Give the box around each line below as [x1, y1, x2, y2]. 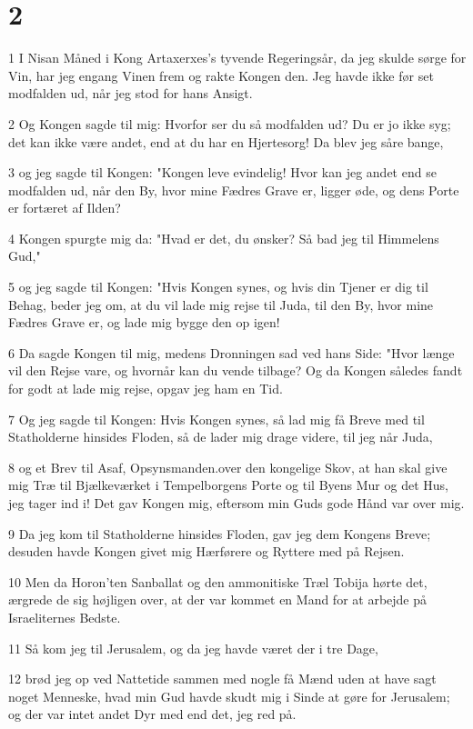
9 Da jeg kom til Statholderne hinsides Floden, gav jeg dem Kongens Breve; [8, 524, 431, 543]
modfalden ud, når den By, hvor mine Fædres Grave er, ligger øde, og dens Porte [8, 180, 459, 199]
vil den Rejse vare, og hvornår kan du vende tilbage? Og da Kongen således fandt [8, 361, 463, 380]
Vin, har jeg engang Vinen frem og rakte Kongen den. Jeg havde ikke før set [8, 65, 434, 85]
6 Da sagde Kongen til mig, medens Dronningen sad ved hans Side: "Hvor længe [8, 343, 455, 362]
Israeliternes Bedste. [8, 607, 121, 626]
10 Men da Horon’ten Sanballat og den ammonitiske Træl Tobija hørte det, [8, 572, 428, 591]
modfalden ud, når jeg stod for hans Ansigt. [8, 84, 253, 103]
